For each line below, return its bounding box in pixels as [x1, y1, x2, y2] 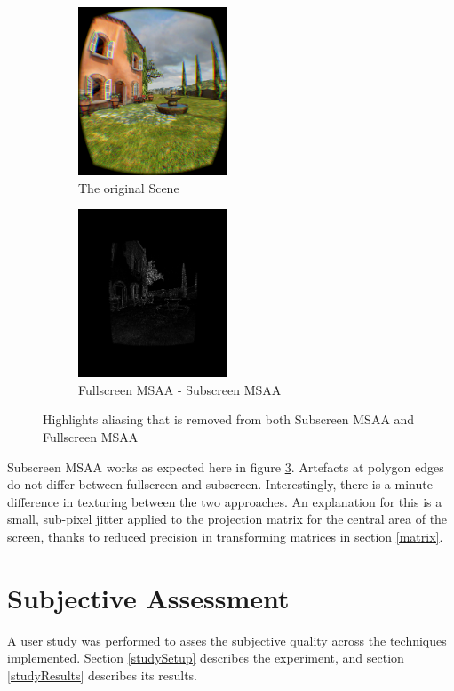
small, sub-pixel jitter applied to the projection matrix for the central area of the [7, 510, 448, 528]
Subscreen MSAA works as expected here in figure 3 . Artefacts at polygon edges [7, 457, 444, 476]
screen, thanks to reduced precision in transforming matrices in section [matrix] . [7, 526, 443, 545]
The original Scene [78, 178, 179, 197]
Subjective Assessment [7, 579, 290, 615]
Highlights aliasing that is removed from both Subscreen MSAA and [43, 410, 415, 429]
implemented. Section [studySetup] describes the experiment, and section [7, 648, 404, 667]
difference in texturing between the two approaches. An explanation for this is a [7, 492, 442, 510]
